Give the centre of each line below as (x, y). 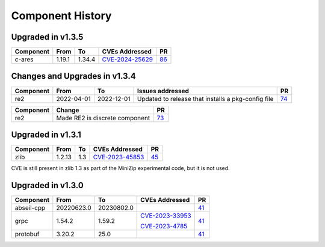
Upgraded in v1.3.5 (47, 37)
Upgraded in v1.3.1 (46, 135)
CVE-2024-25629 (128, 59)
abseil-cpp (30, 208)
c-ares (24, 59)
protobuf (27, 234)
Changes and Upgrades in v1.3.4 (73, 76)
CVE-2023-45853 (119, 157)
